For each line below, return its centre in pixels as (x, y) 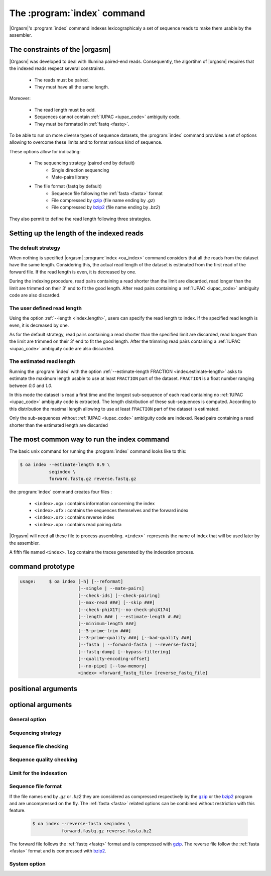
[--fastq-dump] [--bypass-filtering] (124, 652)
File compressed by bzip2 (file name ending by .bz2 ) (106, 207)
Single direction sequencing (80, 170)
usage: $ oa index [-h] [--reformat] (72, 581)
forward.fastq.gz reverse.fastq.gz (93, 479)
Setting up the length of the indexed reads (77, 233)
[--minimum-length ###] (107, 624)
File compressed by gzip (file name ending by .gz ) (103, 201)
